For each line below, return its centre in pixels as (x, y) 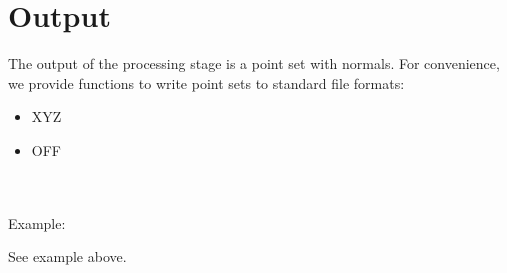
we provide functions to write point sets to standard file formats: (206, 82)
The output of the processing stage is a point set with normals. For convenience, (254, 63)
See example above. (67, 256)
